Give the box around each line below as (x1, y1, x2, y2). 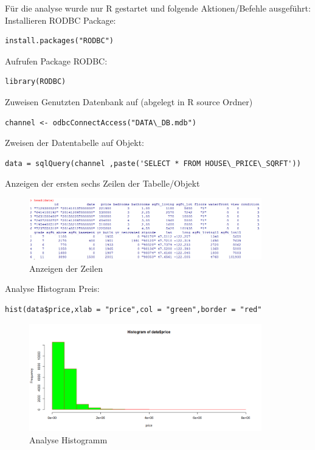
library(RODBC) (5, 77, 66, 86)
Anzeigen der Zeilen (29, 261, 103, 274)
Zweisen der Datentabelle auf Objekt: (5, 136, 144, 149)
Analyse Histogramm (29, 433, 108, 446)
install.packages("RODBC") (5, 36, 114, 46)
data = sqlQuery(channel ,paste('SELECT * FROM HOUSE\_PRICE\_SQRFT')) (5, 159, 301, 168)
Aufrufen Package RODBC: (5, 54, 108, 67)
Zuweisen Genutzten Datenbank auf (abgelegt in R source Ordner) (5, 95, 253, 108)
